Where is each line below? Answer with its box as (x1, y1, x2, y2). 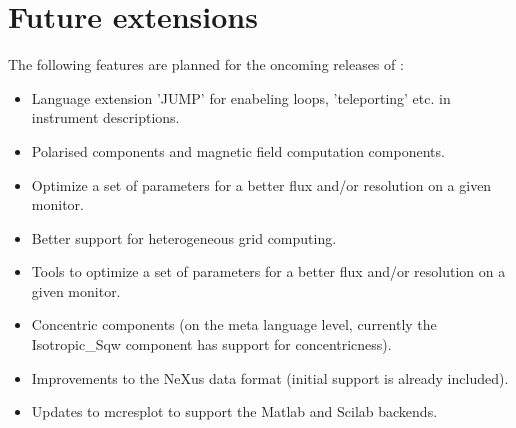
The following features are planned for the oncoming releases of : (8, 54, 404, 75)
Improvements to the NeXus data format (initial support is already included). (31, 367, 509, 388)
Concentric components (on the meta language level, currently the (31, 314, 437, 335)
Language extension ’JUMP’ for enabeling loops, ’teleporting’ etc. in (31, 87, 451, 108)
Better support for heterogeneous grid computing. (31, 227, 337, 248)
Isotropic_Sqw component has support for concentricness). (31, 334, 392, 355)
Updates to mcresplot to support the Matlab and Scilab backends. (31, 401, 438, 422)
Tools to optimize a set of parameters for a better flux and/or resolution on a (31, 261, 506, 282)
